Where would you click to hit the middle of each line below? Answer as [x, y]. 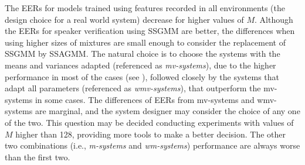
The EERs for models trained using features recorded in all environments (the [145, 8]
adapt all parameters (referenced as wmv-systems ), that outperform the [133, 88]
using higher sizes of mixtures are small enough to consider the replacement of [145, 42]
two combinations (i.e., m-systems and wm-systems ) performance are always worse [152, 145]
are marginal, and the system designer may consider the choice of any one [167, 111]
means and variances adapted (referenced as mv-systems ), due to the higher [140, 65]
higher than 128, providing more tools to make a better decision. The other [151, 134]
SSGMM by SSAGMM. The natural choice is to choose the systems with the [143, 54]
